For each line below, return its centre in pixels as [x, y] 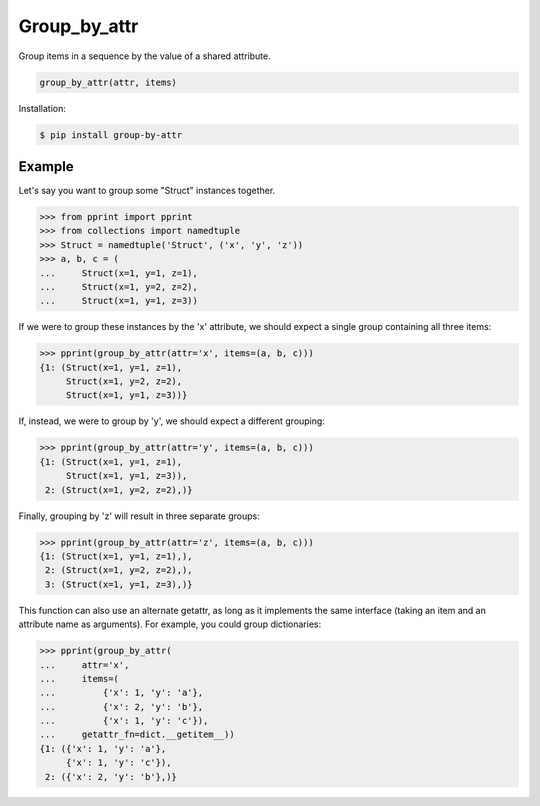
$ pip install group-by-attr [111, 134]
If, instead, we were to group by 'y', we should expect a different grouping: [171, 421]
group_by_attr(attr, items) [108, 82]
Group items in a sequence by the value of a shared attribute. [144, 56]
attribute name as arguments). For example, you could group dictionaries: [170, 624]
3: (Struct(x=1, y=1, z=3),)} [119, 584]
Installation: [42, 108]
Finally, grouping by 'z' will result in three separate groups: [139, 516]
